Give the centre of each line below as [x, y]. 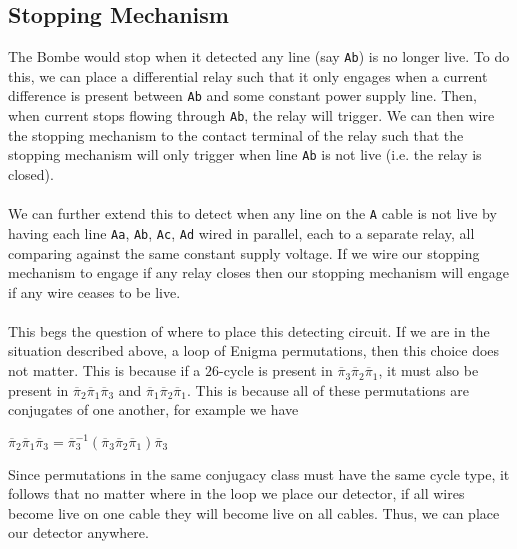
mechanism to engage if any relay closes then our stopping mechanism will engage [258, 272]
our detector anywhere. [78, 532]
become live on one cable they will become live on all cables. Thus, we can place [254, 512]
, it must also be [428, 370]
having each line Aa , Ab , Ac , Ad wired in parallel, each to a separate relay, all [241, 232]
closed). [31, 174]
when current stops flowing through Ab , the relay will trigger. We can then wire [251, 115]
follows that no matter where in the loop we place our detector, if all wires [236, 493]
